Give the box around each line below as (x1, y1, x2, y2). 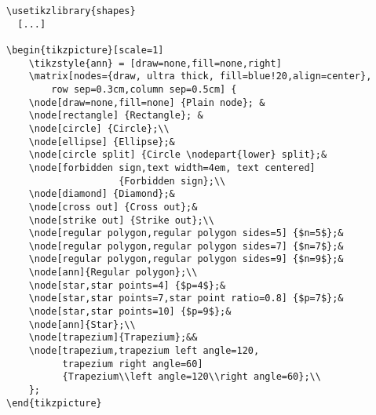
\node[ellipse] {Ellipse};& (28, 136, 175, 147)
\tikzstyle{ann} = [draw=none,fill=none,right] (28, 57, 282, 69)
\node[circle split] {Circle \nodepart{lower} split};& (28, 149, 327, 161)
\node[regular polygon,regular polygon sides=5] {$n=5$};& (28, 228, 344, 239)
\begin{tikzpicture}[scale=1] (6, 44, 164, 56)
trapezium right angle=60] (62, 358, 203, 369)
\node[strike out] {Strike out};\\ (28, 214, 214, 226)
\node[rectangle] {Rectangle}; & (28, 110, 203, 122)
